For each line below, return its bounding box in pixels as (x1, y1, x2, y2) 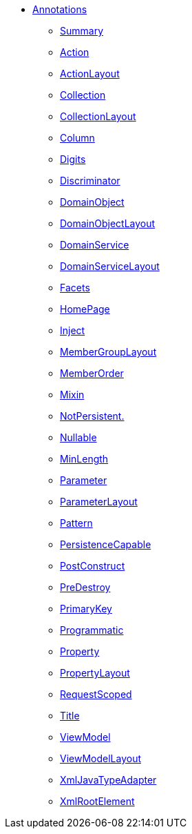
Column (60, 132, 95, 144)
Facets (60, 282, 90, 293)
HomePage (60, 303, 110, 315)
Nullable (60, 431, 97, 443)
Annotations (32, 3, 87, 15)
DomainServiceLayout (60, 260, 160, 272)
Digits (60, 153, 86, 165)
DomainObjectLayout (60, 217, 156, 229)
